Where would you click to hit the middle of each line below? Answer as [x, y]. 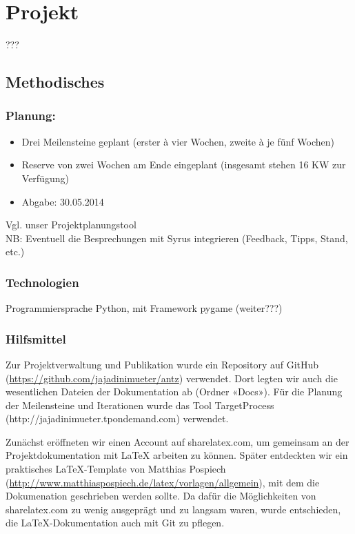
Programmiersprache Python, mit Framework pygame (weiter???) [144, 308]
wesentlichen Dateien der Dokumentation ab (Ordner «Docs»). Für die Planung [174, 392]
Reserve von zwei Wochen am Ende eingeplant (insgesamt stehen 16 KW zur [184, 165]
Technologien [42, 282]
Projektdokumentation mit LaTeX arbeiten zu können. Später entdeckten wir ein [177, 455]
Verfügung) [45, 178]
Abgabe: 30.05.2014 [63, 201]
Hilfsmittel [36, 338]
